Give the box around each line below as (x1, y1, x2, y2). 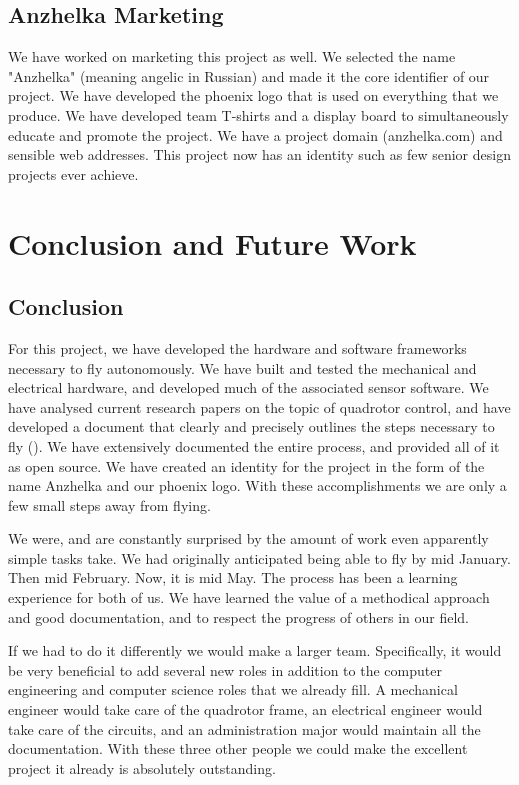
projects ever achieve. (8, 163, 139, 184)
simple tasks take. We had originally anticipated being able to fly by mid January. (8, 547, 511, 568)
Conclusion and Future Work (8, 222, 417, 263)
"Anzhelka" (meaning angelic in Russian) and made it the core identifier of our (8, 65, 490, 86)
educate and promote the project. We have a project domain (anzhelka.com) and (8, 124, 503, 145)
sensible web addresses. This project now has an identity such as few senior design (8, 144, 511, 165)
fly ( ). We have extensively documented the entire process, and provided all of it (8, 435, 500, 456)
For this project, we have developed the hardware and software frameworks (8, 337, 467, 358)
